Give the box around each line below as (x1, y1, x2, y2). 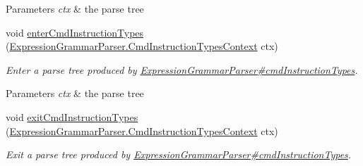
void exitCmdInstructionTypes (6, 109, 138, 124)
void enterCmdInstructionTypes (6, 25, 144, 39)
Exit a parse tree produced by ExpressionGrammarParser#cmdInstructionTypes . (6, 147, 352, 162)
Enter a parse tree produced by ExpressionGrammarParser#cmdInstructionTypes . (6, 62, 358, 77)
